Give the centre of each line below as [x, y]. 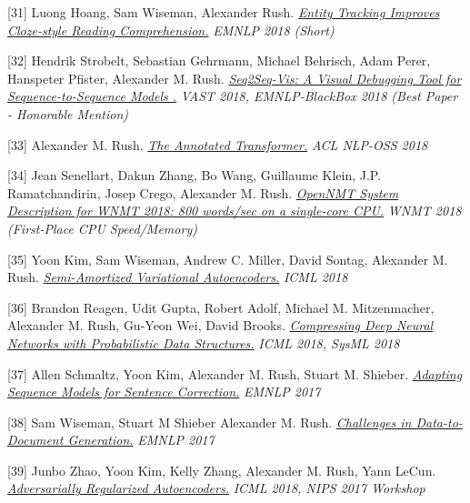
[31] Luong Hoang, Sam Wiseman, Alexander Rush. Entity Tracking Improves [224, 12]
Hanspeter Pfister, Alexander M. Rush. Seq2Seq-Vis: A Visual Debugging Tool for [235, 78]
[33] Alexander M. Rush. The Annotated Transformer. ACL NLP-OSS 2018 [218, 144]
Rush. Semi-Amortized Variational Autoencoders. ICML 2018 [178, 277]
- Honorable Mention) [68, 113]
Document [35, 440]
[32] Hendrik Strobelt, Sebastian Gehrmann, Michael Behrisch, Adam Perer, [219, 60]
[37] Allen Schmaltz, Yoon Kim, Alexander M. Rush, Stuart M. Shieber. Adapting [235, 373]
